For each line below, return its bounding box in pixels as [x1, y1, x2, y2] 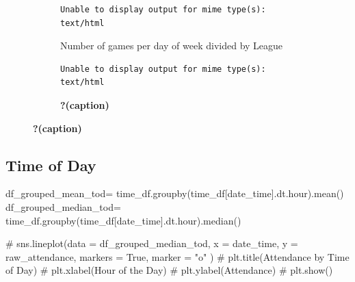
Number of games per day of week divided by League [60, 38, 283, 53]
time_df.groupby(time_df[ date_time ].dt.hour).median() [5, 213, 241, 227]
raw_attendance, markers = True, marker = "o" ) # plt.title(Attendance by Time [5, 249, 350, 264]
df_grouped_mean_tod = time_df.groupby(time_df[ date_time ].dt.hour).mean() [5, 186, 344, 201]
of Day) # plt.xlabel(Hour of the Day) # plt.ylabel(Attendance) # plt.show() [5, 263, 333, 277]
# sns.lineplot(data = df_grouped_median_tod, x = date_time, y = [5, 236, 298, 251]
